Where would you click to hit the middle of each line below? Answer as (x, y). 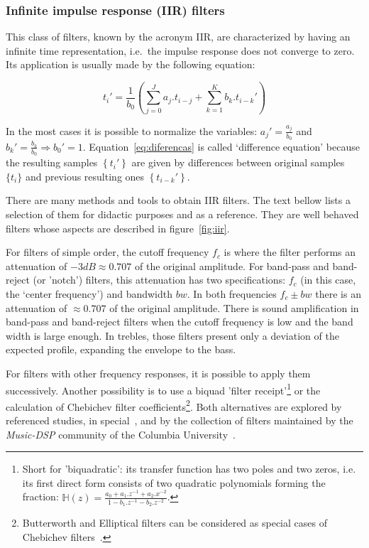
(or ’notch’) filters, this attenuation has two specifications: (159, 280)
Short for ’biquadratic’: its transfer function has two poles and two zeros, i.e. (189, 469)
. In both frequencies (232, 293)
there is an (338, 293)
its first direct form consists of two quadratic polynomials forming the (174, 482)
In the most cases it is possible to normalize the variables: (132, 130)
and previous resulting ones (85, 176)
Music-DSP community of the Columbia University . (121, 434)
